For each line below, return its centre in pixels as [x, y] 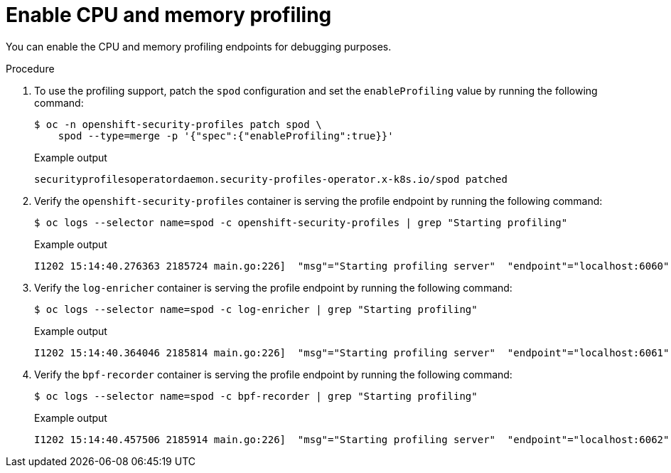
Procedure [30, 68]
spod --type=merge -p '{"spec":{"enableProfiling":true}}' [226, 135]
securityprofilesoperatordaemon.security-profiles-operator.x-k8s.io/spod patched [271, 179]
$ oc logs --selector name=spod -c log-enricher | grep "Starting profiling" [256, 309]
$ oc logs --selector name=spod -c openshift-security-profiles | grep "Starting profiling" [301, 222]
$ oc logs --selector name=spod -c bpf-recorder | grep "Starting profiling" [256, 396]
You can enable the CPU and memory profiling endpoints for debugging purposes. [199, 46]
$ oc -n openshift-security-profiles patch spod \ [178, 124]
